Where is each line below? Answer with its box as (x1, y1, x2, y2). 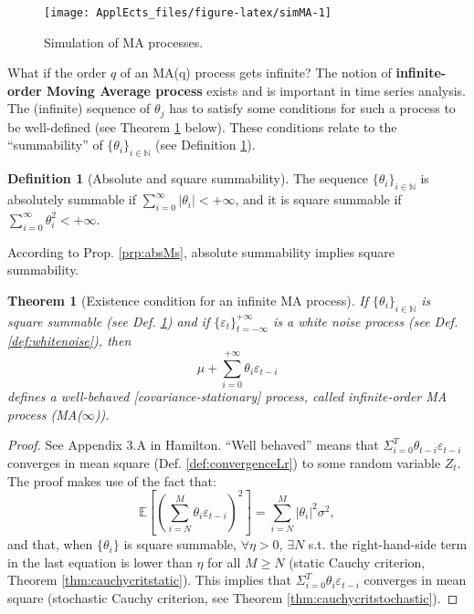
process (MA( (7, 404, 82, 423)
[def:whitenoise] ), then (7, 331, 132, 350)
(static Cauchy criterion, (289, 552, 426, 571)
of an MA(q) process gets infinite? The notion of (120, 63, 392, 82)
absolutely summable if (7, 190, 136, 209)
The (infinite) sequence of (7, 99, 151, 118)
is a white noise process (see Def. (272, 311, 458, 330)
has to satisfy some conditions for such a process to (169, 99, 456, 118)
